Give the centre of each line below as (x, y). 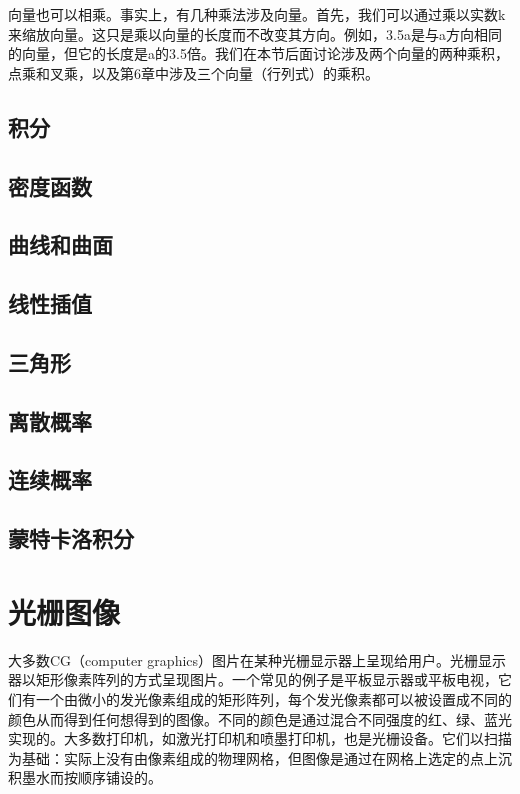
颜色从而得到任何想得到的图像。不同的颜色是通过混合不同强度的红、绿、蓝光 (260, 718)
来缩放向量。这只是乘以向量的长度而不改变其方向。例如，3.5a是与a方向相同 (255, 33)
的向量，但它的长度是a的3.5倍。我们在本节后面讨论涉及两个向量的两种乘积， (258, 53)
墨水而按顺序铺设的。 (91, 777)
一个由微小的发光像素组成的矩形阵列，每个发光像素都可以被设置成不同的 (273, 698)
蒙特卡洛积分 (71, 538)
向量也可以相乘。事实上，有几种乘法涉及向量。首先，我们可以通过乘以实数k (257, 14)
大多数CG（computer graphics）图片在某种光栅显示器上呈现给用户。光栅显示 (257, 659)
